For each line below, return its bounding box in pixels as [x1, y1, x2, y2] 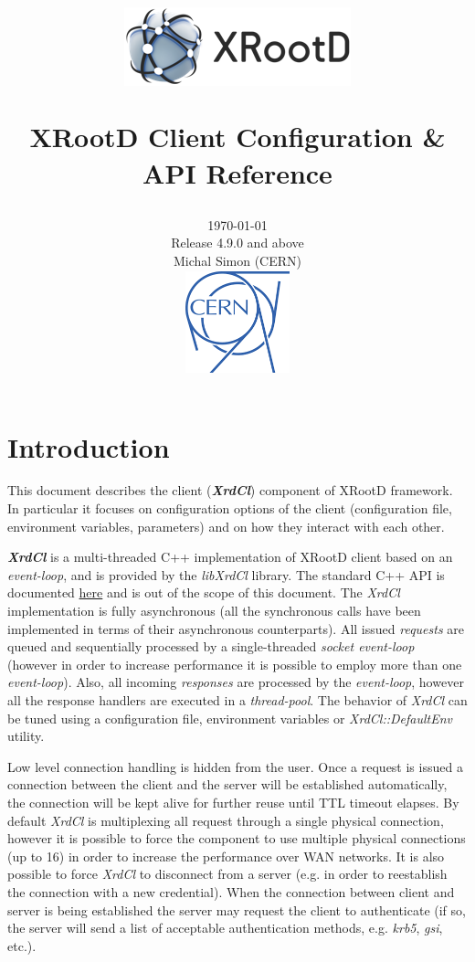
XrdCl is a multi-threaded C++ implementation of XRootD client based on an [7, 547, 453, 566]
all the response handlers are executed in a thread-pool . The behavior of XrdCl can [7, 690, 468, 709]
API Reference [142, 153, 332, 191]
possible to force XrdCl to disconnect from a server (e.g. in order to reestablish [7, 864, 448, 883]
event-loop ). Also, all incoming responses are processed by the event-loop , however [7, 672, 464, 692]
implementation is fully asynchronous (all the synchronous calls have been [7, 601, 421, 619]
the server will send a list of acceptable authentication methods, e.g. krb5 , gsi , [7, 918, 443, 937]
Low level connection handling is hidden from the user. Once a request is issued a [7, 756, 463, 776]
